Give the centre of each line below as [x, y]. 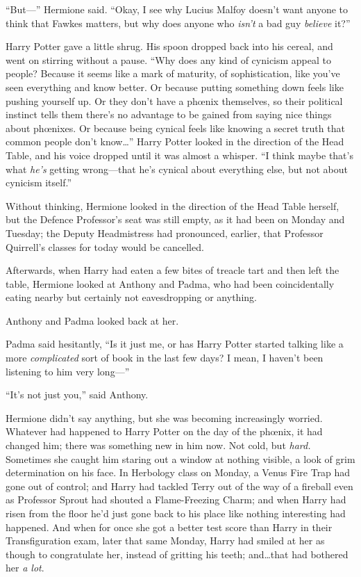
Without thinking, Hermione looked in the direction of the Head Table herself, [173, 205]
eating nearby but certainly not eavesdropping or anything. [131, 297]
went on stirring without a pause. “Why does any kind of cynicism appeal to [169, 59]
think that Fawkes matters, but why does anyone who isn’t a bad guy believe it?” [178, 23]
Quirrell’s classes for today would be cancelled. [105, 246]
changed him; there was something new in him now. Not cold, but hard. [158, 445]
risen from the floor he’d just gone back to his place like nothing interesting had [176, 513]
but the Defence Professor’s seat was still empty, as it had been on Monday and [175, 219]
